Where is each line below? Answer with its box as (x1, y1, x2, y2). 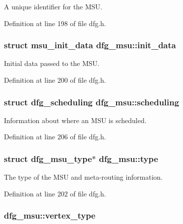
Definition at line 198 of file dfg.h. (4, 18, 106, 28)
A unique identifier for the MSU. (4, 1, 103, 11)
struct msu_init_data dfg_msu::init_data (4, 39, 176, 51)
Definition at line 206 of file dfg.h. (4, 131, 106, 142)
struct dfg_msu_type (4, 152, 92, 164)
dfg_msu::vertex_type (4, 209, 95, 222)
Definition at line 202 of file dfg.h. (4, 188, 106, 198)
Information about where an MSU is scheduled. (4, 115, 147, 125)
